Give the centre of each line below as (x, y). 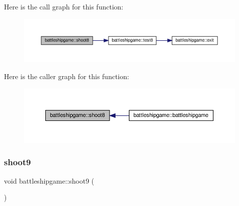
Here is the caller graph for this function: (67, 76)
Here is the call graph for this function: (64, 6)
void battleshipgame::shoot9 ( (49, 180)
